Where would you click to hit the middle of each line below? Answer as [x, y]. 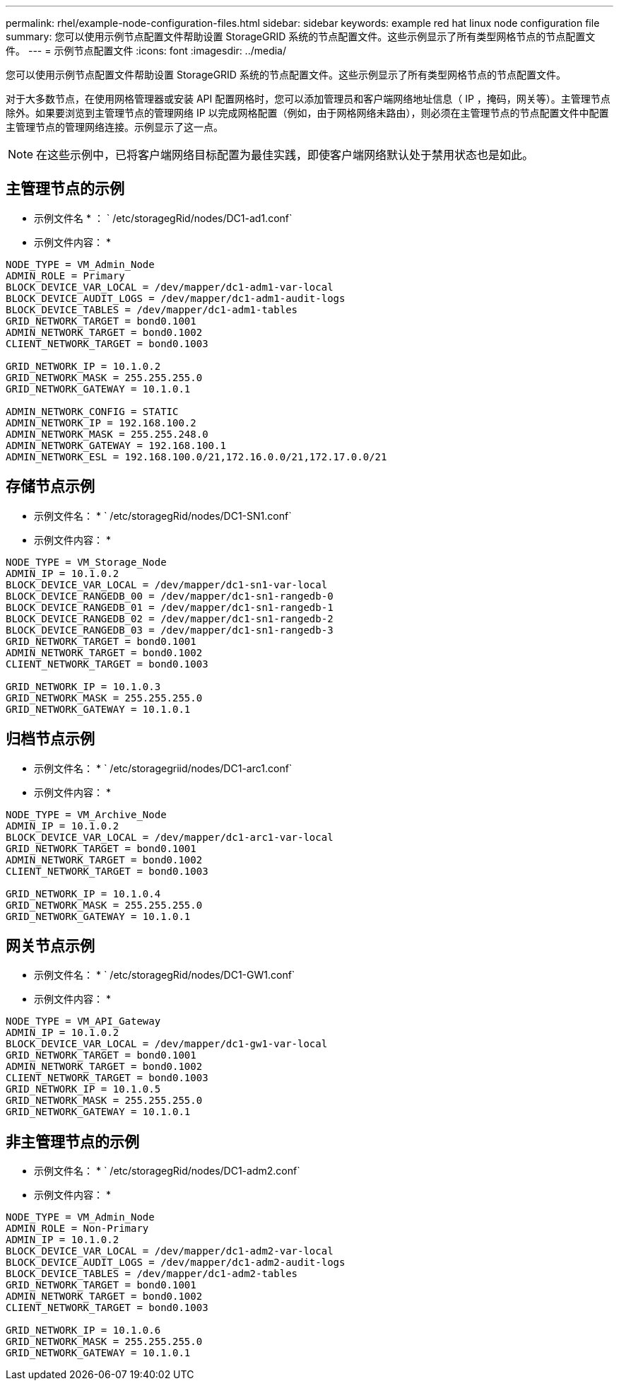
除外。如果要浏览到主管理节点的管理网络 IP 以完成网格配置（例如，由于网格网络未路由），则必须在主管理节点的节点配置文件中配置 [307, 113]
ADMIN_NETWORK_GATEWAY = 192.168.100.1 [116, 445]
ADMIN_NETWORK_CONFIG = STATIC [92, 411]
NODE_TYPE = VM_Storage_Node [86, 562]
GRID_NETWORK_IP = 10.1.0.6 [83, 1330]
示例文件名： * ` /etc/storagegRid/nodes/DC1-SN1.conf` [163, 516]
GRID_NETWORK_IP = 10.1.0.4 [83, 893]
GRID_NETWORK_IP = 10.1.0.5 [83, 1089]
